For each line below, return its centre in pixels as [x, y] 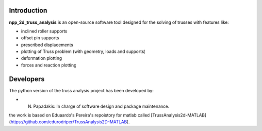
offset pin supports [40, 38]
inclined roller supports [44, 31]
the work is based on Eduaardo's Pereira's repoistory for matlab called [79, 115]
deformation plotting [41, 58]
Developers [27, 79]
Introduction [28, 10]
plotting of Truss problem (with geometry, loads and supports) [83, 51]
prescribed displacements [47, 45]
